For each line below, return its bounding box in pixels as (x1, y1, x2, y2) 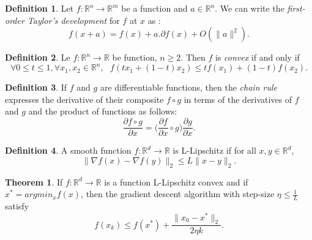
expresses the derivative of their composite (5, 92, 164, 105)
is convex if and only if (215, 51, 300, 64)
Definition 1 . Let (5, 2, 74, 14)
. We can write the (215, 2, 284, 14)
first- (287, 2, 305, 14)
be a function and (121, 2, 188, 14)
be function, (112, 51, 157, 64)
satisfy (5, 199, 29, 212)
